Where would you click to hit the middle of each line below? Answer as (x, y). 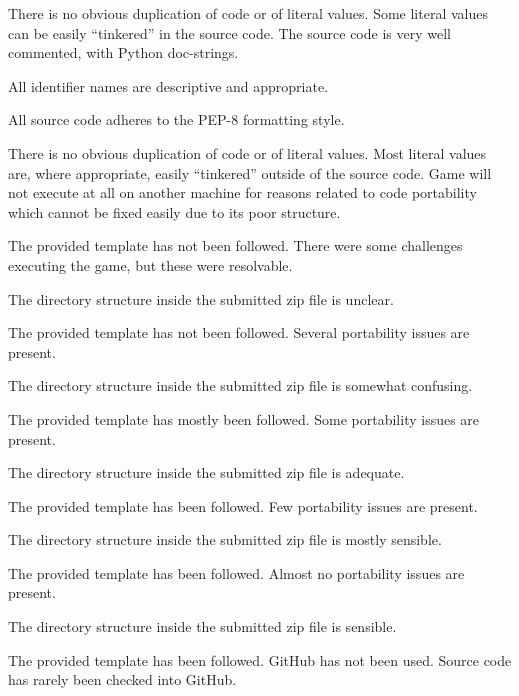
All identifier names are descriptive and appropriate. (168, 85)
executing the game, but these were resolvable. (150, 264)
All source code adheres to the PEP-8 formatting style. (176, 119)
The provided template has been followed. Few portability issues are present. (243, 505)
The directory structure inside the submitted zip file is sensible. (202, 626)
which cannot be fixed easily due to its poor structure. (174, 211)
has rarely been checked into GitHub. (122, 679)
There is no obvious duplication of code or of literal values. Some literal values (248, 13)
